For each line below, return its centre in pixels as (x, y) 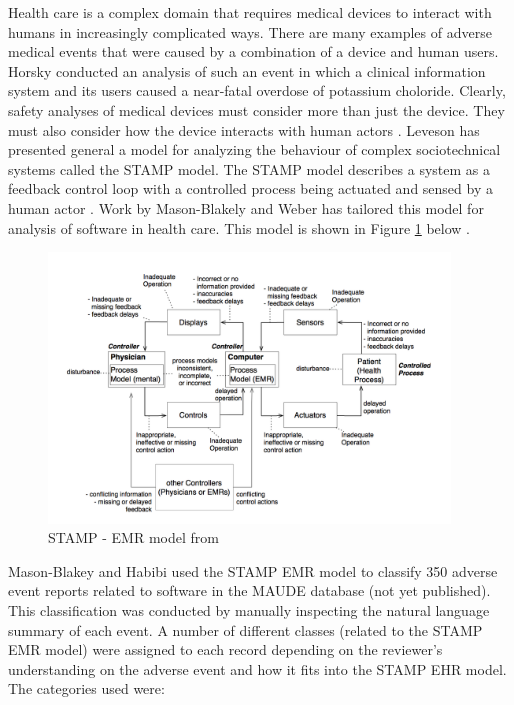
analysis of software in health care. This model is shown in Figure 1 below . (239, 227)
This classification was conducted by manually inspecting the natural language (249, 609)
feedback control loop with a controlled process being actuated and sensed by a (250, 188)
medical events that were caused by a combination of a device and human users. (253, 51)
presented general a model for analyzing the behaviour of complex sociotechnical (254, 149)
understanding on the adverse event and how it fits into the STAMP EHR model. (257, 668)
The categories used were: (86, 688)
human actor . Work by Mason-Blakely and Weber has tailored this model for (246, 207)
